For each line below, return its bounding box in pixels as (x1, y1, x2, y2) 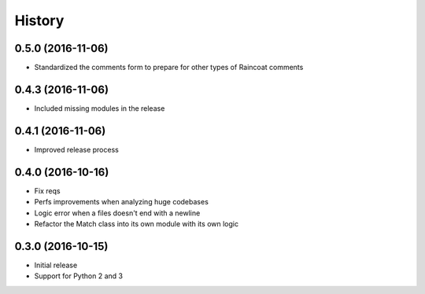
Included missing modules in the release (34, 103, 165, 113)
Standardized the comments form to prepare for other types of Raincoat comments (34, 63, 304, 72)
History (14, 12, 65, 29)
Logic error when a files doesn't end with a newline (34, 208, 201, 218)
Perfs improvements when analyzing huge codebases (34, 197, 209, 207)
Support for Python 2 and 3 (34, 271, 124, 281)
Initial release (34, 260, 78, 270)
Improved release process (34, 145, 120, 154)
